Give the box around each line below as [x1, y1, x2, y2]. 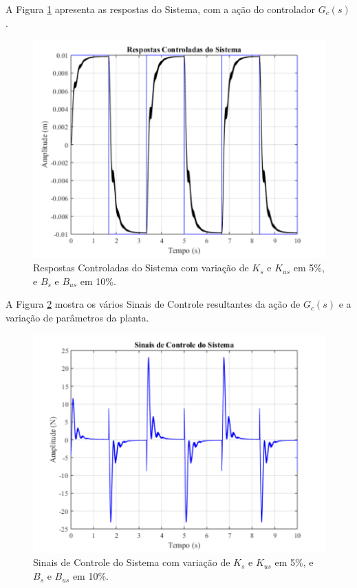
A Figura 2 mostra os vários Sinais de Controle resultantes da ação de [6, 297, 301, 311]
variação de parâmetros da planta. [6, 310, 149, 324]
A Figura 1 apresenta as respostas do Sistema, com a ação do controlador [6, 2, 315, 16]
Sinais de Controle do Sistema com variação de [33, 555, 230, 569]
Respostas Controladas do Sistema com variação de [33, 260, 249, 275]
